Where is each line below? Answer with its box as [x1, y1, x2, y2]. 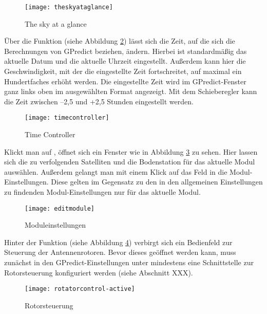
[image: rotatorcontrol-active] [25, 285, 135, 293]
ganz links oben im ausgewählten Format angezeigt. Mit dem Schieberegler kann [4, 86, 257, 97]
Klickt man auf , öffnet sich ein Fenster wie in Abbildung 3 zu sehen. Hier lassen [4, 146, 258, 157]
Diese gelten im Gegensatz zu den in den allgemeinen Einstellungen [51, 176, 263, 187]
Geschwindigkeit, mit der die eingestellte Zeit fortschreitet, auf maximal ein [4, 66, 242, 77]
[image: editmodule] [25, 205, 95, 212]
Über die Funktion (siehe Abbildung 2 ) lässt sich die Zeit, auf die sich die [4, 35, 235, 46]
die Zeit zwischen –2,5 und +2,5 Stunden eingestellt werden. [4, 96, 194, 106]
